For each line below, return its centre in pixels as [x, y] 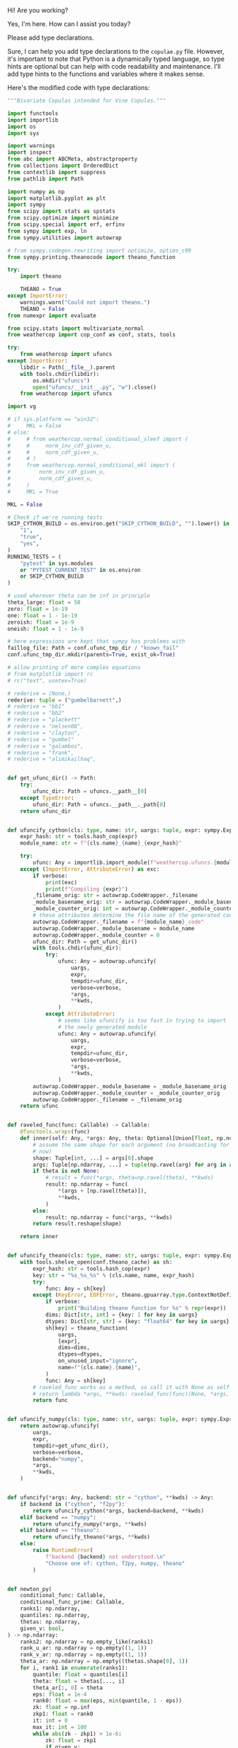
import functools [33, 113]
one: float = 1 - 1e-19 [42, 615]
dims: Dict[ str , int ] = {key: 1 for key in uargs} [121, 1315]
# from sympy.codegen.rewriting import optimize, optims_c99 [100, 251]
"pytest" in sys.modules [57, 563]
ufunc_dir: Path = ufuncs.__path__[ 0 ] [90, 792]
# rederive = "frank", [41, 753]
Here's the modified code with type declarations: [79, 87]
